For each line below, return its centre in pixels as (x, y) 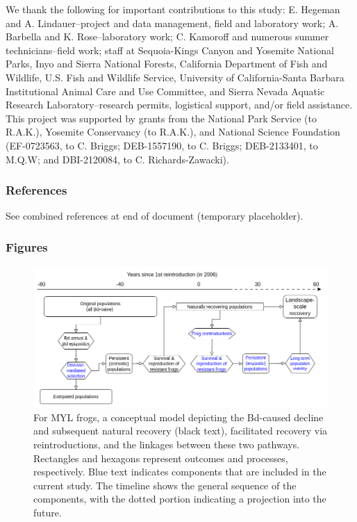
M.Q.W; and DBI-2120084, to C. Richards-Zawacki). (117, 159)
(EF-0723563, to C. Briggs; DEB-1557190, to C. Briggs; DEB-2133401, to (162, 145)
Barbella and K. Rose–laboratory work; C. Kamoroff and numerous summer (167, 36)
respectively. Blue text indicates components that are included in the (180, 472)
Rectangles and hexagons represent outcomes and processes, (161, 458)
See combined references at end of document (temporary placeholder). (155, 216)
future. (48, 512)
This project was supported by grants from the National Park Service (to (161, 118)
